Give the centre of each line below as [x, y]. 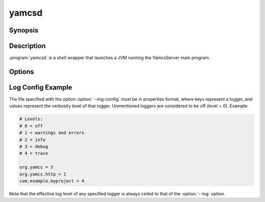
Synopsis [24, 30]
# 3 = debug [34, 146]
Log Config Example [40, 87]
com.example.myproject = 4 [52, 181]
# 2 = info [32, 140]
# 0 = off [31, 126]
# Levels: [31, 119]
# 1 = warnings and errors [52, 133]
